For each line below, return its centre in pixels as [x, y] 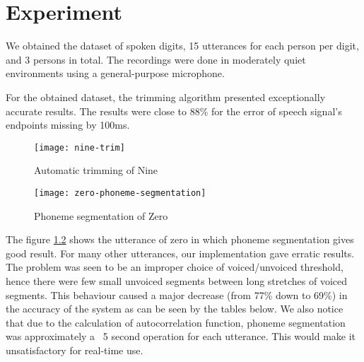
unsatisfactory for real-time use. [75, 350]
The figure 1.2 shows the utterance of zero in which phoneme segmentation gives [180, 239]
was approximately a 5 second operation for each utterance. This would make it [181, 336]
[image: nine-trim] [80, 147]
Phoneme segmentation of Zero [101, 215]
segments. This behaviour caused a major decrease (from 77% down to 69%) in [177, 294]
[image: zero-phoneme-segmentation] [120, 193]
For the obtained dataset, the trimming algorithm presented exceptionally [166, 97]
